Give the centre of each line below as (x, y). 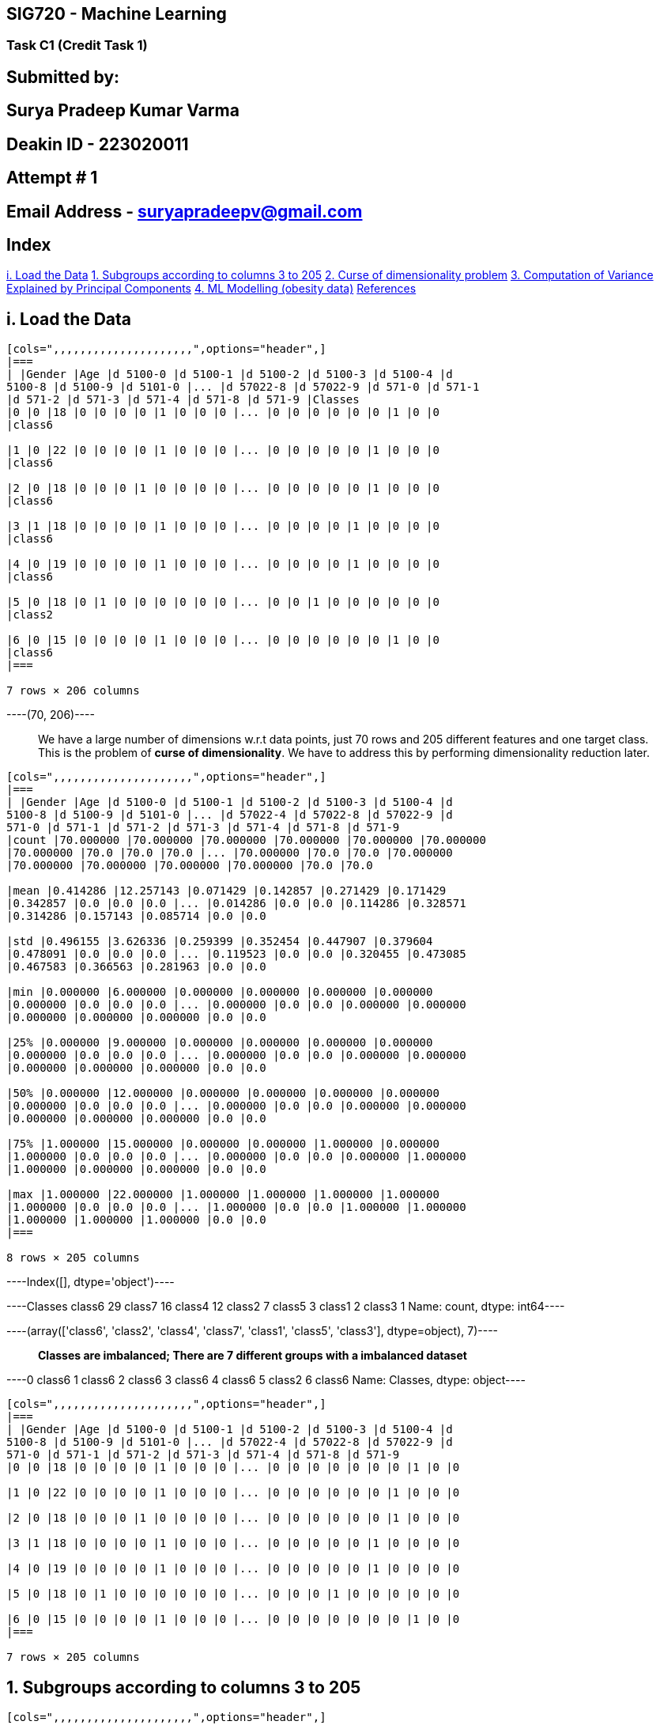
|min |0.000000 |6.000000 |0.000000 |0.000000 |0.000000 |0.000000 (220, 992)
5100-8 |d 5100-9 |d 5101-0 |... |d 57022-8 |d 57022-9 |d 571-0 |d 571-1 (243, 387)
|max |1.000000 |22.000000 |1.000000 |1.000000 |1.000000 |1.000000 (223, 1195)
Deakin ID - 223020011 (98, 144)
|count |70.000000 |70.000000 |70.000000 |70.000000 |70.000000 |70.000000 (246, 840)
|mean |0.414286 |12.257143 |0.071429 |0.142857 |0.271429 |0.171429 (226, 891)
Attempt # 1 (52, 178)
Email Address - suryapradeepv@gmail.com (185, 211)
